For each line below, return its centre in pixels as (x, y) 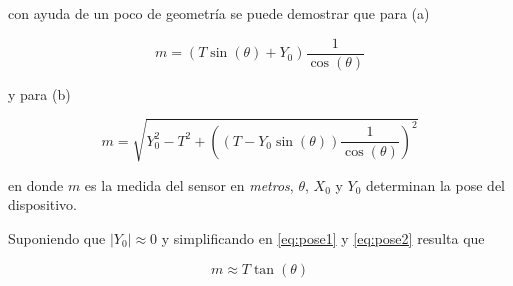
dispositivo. (43, 204)
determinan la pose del (435, 184)
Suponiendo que (57, 237)
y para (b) (39, 93)
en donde (36, 184)
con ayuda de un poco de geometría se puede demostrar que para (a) (219, 13)
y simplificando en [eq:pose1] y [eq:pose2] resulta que (323, 237)
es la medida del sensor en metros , (189, 184)
